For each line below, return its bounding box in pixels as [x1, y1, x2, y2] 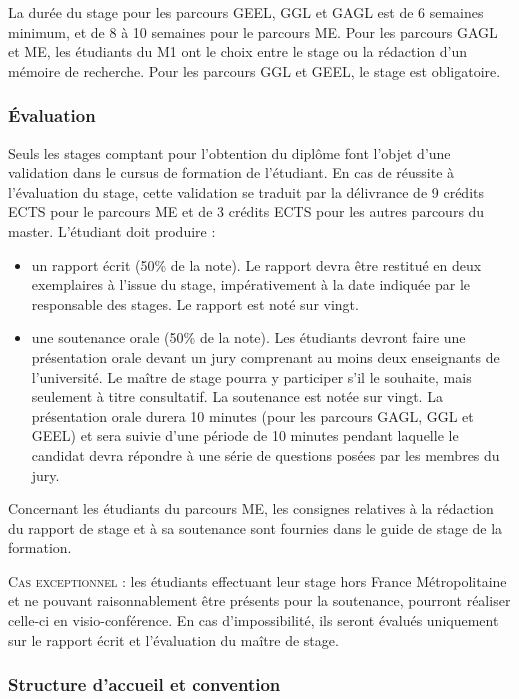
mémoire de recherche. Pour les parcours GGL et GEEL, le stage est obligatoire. [8, 60, 501, 81]
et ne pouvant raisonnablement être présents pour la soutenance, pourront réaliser [8, 590, 511, 611]
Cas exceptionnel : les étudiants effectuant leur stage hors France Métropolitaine [8, 570, 507, 591]
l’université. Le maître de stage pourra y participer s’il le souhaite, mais [31, 366, 472, 387]
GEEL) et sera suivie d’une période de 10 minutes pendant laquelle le [31, 425, 459, 446]
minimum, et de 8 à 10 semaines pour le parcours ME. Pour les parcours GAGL [8, 21, 498, 42]
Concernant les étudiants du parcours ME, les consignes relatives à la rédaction [8, 498, 494, 519]
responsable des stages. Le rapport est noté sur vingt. [31, 293, 359, 314]
